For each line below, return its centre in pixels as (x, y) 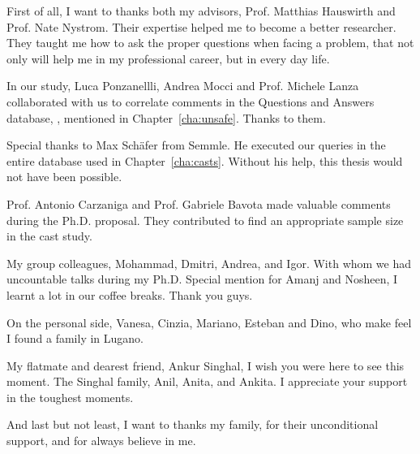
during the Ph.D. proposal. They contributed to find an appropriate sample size (205, 220)
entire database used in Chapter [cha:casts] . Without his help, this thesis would (205, 160)
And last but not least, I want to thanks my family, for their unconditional (193, 424)
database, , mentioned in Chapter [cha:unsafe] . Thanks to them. (166, 117)
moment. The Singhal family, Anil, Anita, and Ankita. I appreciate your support (207, 381)
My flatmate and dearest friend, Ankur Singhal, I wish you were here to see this (206, 365)
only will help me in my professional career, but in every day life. (168, 58)
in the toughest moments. (70, 397)
